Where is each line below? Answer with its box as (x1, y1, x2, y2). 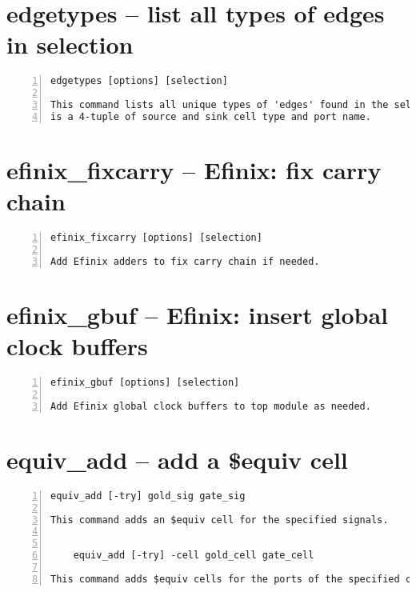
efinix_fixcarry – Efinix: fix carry (6, 154, 382, 186)
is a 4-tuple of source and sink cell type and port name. (50, 110, 371, 122)
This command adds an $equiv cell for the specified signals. (50, 514, 389, 526)
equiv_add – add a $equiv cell (6, 442, 348, 475)
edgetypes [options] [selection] (50, 75, 228, 87)
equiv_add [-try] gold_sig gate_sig (50, 490, 246, 502)
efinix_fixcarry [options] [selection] (50, 232, 262, 244)
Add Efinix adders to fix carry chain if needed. (50, 255, 320, 267)
